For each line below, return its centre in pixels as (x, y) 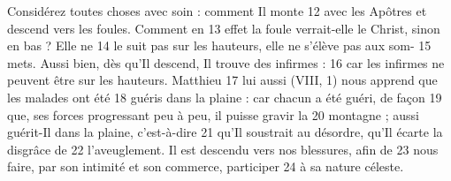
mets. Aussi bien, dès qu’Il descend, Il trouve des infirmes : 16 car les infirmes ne (226, 62)
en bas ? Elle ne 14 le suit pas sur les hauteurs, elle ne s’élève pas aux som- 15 (219, 45)
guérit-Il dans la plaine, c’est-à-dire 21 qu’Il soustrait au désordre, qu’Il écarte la (225, 132)
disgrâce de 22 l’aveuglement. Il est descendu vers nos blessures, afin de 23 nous (223, 149)
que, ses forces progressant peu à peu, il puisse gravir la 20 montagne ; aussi (213, 114)
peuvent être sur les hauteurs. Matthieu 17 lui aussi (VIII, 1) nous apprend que (222, 80)
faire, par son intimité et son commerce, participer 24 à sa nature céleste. (206, 166)
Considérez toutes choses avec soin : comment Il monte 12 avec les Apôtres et (217, 11)
